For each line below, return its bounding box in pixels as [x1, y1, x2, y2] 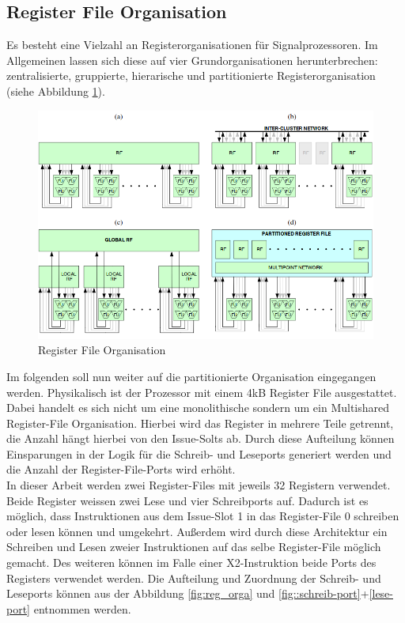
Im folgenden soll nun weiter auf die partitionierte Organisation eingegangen [6, 368, 377, 384]
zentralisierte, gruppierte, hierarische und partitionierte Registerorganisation [6, 67, 376, 84]
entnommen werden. [33, 600, 131, 617]
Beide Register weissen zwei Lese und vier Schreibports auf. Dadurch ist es [6, 492, 369, 508]
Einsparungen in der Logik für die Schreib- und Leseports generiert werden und [6, 445, 392, 462]
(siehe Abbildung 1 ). [6, 82, 105, 99]
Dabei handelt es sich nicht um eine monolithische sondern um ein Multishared [6, 399, 390, 416]
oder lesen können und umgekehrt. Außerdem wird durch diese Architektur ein [6, 523, 388, 539]
